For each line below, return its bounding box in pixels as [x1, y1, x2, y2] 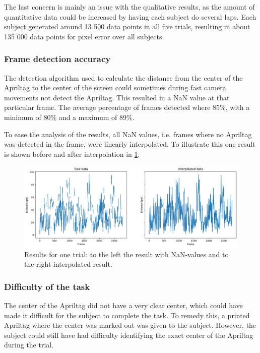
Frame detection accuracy [4, 52, 111, 65]
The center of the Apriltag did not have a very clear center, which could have [4, 300, 243, 310]
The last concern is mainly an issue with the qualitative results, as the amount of [4, 2, 255, 12]
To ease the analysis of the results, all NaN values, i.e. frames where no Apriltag [4, 129, 252, 139]
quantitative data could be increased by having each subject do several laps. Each [4, 11, 256, 22]
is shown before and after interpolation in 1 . [4, 148, 140, 159]
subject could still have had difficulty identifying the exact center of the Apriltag [4, 329, 253, 340]
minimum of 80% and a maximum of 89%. [4, 111, 135, 122]
